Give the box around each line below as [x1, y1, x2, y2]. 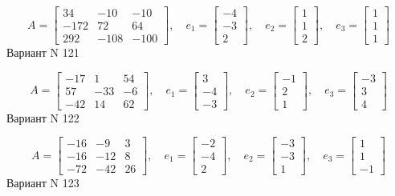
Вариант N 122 [6, 109, 79, 126]
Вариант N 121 [6, 44, 79, 61]
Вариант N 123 [6, 174, 79, 191]
